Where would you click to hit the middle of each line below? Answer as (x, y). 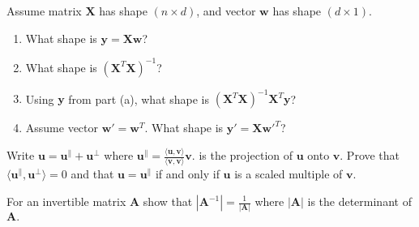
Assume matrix (44, 11)
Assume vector (62, 128)
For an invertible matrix (66, 201)
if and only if (187, 174)
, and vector (226, 11)
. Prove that (370, 155)
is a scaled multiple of (289, 174)
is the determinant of (359, 201)
